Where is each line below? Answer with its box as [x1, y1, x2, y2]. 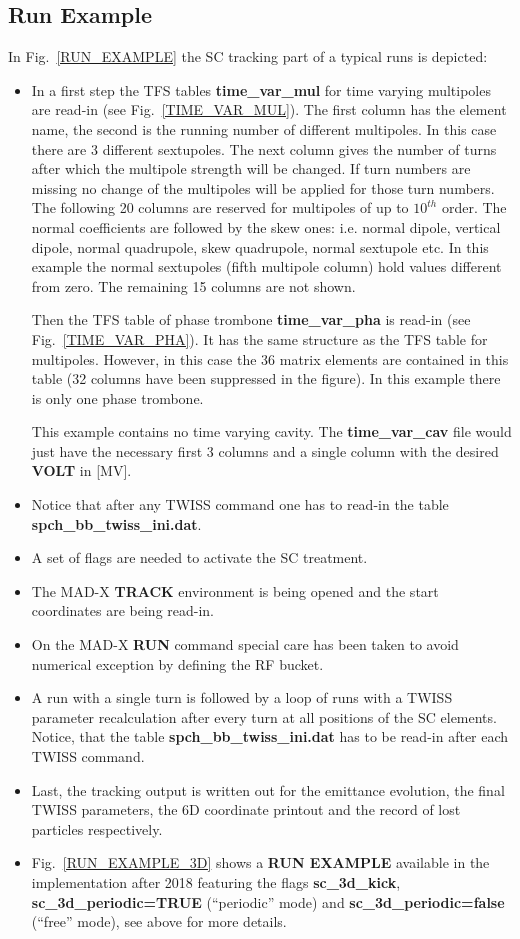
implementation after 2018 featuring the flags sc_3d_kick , [31, 871, 401, 892]
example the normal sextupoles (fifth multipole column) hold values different [31, 256, 502, 277]
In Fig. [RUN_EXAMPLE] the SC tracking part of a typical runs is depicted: [8, 46, 488, 67]
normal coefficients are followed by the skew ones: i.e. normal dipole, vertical [31, 216, 501, 237]
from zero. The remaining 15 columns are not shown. [31, 275, 356, 296]
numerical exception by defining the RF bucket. [31, 653, 324, 674]
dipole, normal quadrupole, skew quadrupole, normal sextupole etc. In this [31, 236, 489, 257]
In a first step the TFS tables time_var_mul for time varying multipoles [31, 79, 491, 100]
